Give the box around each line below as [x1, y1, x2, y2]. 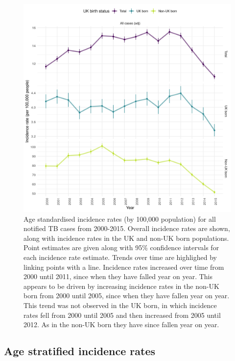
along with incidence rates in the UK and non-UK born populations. [23, 232, 229, 243]
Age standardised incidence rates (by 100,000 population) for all [23, 213, 216, 224]
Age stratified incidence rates [4, 343, 156, 359]
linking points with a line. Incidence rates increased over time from [23, 261, 224, 272]
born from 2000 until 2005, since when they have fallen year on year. [23, 290, 230, 301]
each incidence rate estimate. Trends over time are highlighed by [23, 252, 217, 262]
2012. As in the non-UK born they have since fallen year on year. [23, 319, 219, 330]
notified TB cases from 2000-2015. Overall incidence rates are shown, [23, 223, 230, 233]
